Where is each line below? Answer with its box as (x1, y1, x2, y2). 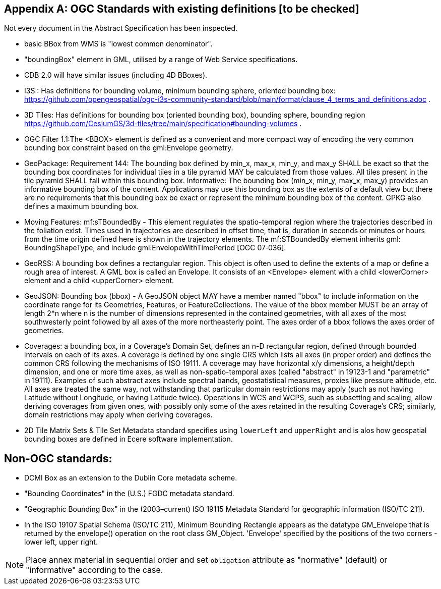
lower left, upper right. (24, 538, 98, 547)
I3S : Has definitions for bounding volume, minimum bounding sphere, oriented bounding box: (24, 86, 336, 95)
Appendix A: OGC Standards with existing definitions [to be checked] (4, 3, 359, 15)
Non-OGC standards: (4, 452, 112, 465)
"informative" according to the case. (26, 565, 163, 575)
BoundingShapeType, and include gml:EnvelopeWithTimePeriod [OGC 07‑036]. (24, 243, 286, 252)
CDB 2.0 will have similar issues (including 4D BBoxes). (24, 71, 208, 80)
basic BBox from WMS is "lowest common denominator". (24, 39, 213, 48)
